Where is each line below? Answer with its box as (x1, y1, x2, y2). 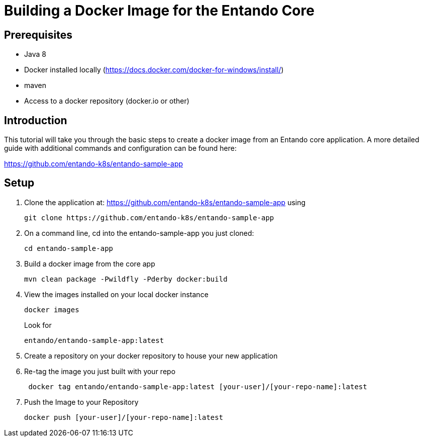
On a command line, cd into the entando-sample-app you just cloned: (24, 228, 254, 237)
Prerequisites (4, 28, 72, 41)
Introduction (4, 114, 67, 127)
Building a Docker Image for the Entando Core (4, 2, 314, 19)
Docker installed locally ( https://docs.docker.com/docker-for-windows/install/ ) (24, 65, 284, 74)
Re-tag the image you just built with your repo (24, 367, 176, 376)
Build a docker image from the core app (24, 259, 155, 268)
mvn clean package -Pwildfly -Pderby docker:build (24, 275, 228, 283)
